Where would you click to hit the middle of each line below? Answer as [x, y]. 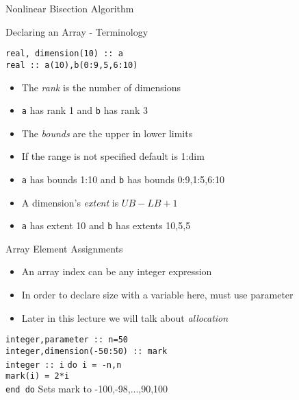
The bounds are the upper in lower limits [107, 133]
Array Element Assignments [64, 248]
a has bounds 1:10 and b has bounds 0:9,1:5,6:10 [123, 179]
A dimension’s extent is [70, 202]
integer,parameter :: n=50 [67, 340]
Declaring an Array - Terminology [77, 31]
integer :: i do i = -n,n [64, 365]
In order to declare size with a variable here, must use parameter [157, 295]
